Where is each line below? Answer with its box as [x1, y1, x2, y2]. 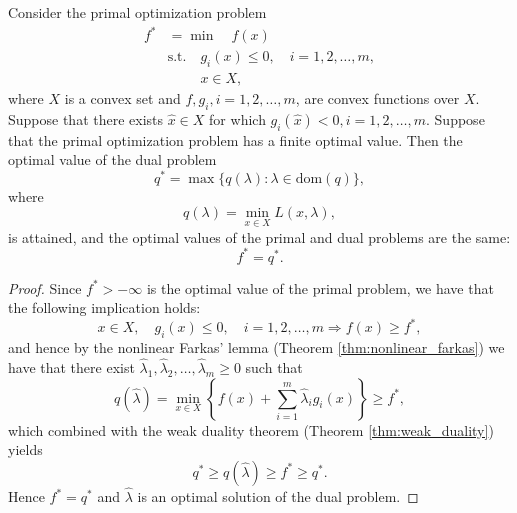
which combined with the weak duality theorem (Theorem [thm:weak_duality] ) [8, 419, 494, 440]
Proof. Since [8, 277, 82, 298]
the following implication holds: [8, 297, 201, 318]
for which [209, 108, 266, 129]
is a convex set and [64, 87, 181, 108]
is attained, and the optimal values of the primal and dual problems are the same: [8, 226, 511, 247]
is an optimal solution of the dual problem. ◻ [137, 486, 419, 507]
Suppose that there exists [8, 108, 164, 129]
